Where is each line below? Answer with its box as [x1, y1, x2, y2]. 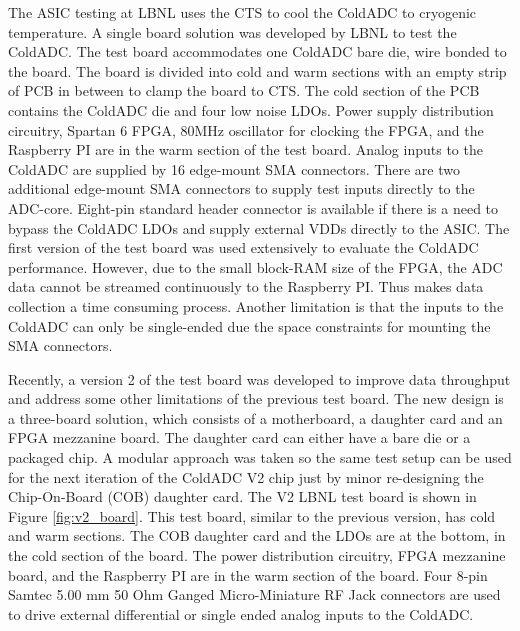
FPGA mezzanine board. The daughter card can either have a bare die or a [8, 427, 471, 448]
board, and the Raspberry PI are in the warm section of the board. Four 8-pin [8, 564, 488, 585]
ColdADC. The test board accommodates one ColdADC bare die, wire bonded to [8, 41, 507, 62]
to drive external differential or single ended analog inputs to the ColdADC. [8, 603, 474, 624]
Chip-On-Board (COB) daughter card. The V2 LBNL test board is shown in [8, 486, 477, 507]
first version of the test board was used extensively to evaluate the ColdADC [8, 237, 479, 258]
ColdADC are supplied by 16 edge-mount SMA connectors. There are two [8, 158, 460, 179]
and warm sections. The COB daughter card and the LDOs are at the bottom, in [8, 525, 506, 546]
